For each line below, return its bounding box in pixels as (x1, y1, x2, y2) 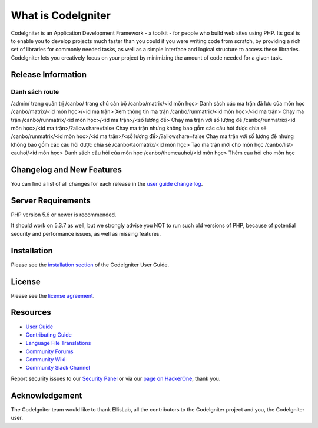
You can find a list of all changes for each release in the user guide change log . (11, 180, 203, 187)
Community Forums (25, 348, 74, 355)
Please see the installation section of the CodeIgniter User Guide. (11, 261, 170, 268)
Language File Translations (25, 340, 91, 347)
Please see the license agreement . (11, 292, 95, 299)
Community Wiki (25, 356, 66, 363)
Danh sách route (11, 87, 59, 96)
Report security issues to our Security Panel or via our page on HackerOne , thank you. (11, 375, 221, 382)
